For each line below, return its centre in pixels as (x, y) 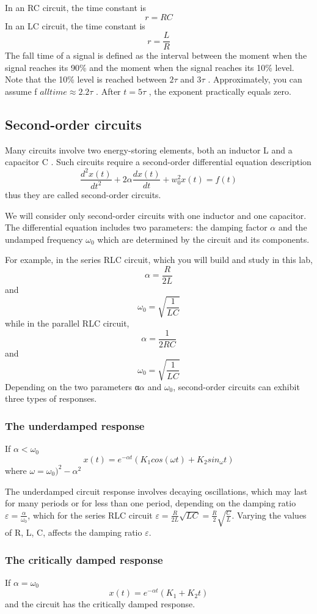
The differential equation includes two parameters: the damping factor (136, 227)
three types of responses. (51, 398)
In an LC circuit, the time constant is (75, 25)
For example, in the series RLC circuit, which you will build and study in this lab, (159, 260)
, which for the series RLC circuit (90, 515)
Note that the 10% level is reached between (86, 79)
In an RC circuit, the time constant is (75, 7)
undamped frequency (44, 239)
